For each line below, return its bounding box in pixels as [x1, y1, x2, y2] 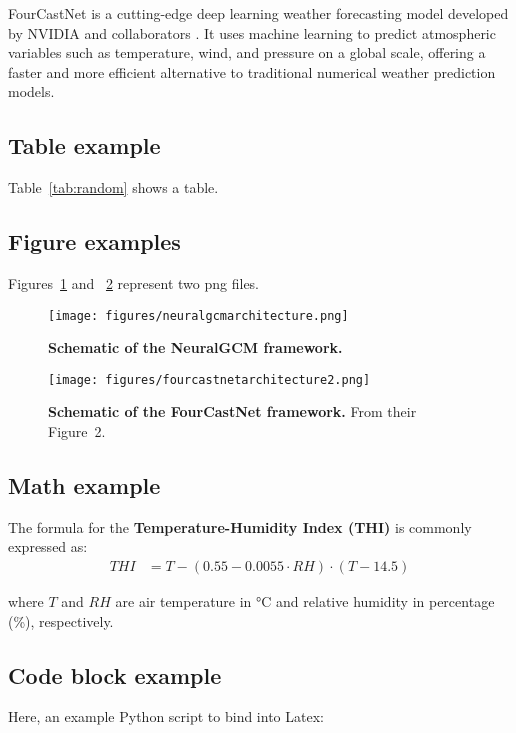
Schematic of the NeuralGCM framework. [48, 337, 343, 358]
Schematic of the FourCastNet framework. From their [48, 401, 417, 422]
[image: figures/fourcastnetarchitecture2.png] [48, 372, 371, 387]
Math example [8, 470, 161, 501]
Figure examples [8, 226, 181, 257]
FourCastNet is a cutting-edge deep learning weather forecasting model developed [8, 3, 509, 23]
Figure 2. [48, 421, 106, 442]
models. [8, 81, 55, 102]
